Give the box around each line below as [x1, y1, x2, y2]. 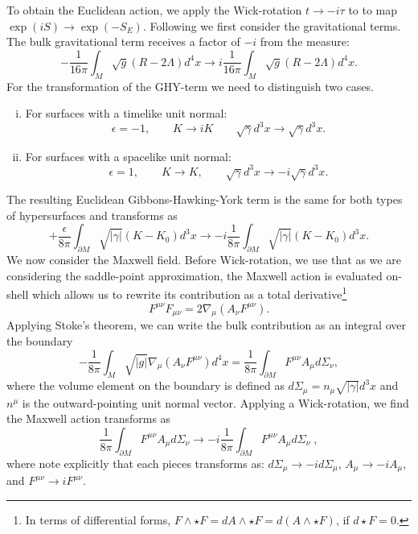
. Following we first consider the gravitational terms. [142, 17, 401, 34]
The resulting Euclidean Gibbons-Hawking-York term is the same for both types [6, 191, 403, 208]
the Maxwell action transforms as [6, 410, 171, 427]
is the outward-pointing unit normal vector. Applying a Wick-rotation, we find [22, 394, 409, 411]
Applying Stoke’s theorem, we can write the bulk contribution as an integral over [6, 317, 406, 333]
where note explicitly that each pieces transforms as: [6, 454, 264, 471]
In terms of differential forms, [25, 511, 171, 528]
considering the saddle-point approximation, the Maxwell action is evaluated [6, 267, 383, 284]
